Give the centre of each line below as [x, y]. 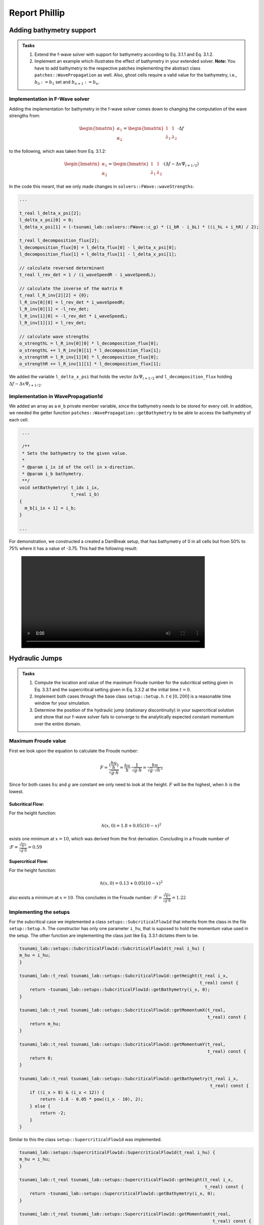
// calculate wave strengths [54, 336]
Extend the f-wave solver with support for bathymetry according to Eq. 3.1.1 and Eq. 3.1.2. [124, 54]
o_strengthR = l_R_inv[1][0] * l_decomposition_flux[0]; [89, 357]
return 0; [41, 1058]
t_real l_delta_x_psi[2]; [50, 213]
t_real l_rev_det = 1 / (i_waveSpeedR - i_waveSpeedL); [88, 275]
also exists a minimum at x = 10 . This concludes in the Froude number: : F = [86, 897]
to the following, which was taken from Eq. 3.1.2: [57, 151]
